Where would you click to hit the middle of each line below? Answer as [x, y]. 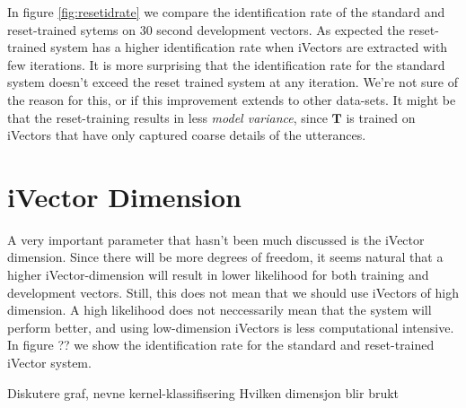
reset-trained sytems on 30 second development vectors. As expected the [206, 29]
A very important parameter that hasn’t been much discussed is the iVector [216, 239]
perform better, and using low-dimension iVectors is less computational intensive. [231, 327]
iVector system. [49, 363]
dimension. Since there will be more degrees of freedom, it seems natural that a [225, 257]
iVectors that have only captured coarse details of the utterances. [187, 135]
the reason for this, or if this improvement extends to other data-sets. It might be [232, 99]
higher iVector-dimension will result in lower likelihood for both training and [218, 275]
